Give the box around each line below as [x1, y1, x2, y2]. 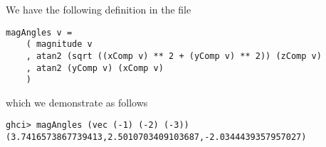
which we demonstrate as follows [6, 94, 148, 109]
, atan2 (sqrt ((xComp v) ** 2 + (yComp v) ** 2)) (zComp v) [26, 50, 322, 61]
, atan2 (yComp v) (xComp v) [26, 62, 164, 73]
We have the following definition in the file [6, 2, 191, 16]
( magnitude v [26, 39, 93, 50]
